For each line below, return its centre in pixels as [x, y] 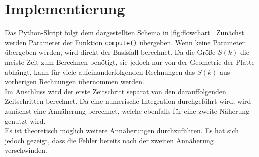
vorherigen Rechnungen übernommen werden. [74, 82]
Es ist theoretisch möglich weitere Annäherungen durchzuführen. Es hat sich [122, 131]
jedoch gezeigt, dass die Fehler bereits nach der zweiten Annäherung [109, 140]
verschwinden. [26, 150]
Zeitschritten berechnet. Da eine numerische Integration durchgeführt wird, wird [128, 101]
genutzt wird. [25, 121]
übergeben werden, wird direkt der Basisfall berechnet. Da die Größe [110, 52]
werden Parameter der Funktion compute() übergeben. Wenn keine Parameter [125, 42]
